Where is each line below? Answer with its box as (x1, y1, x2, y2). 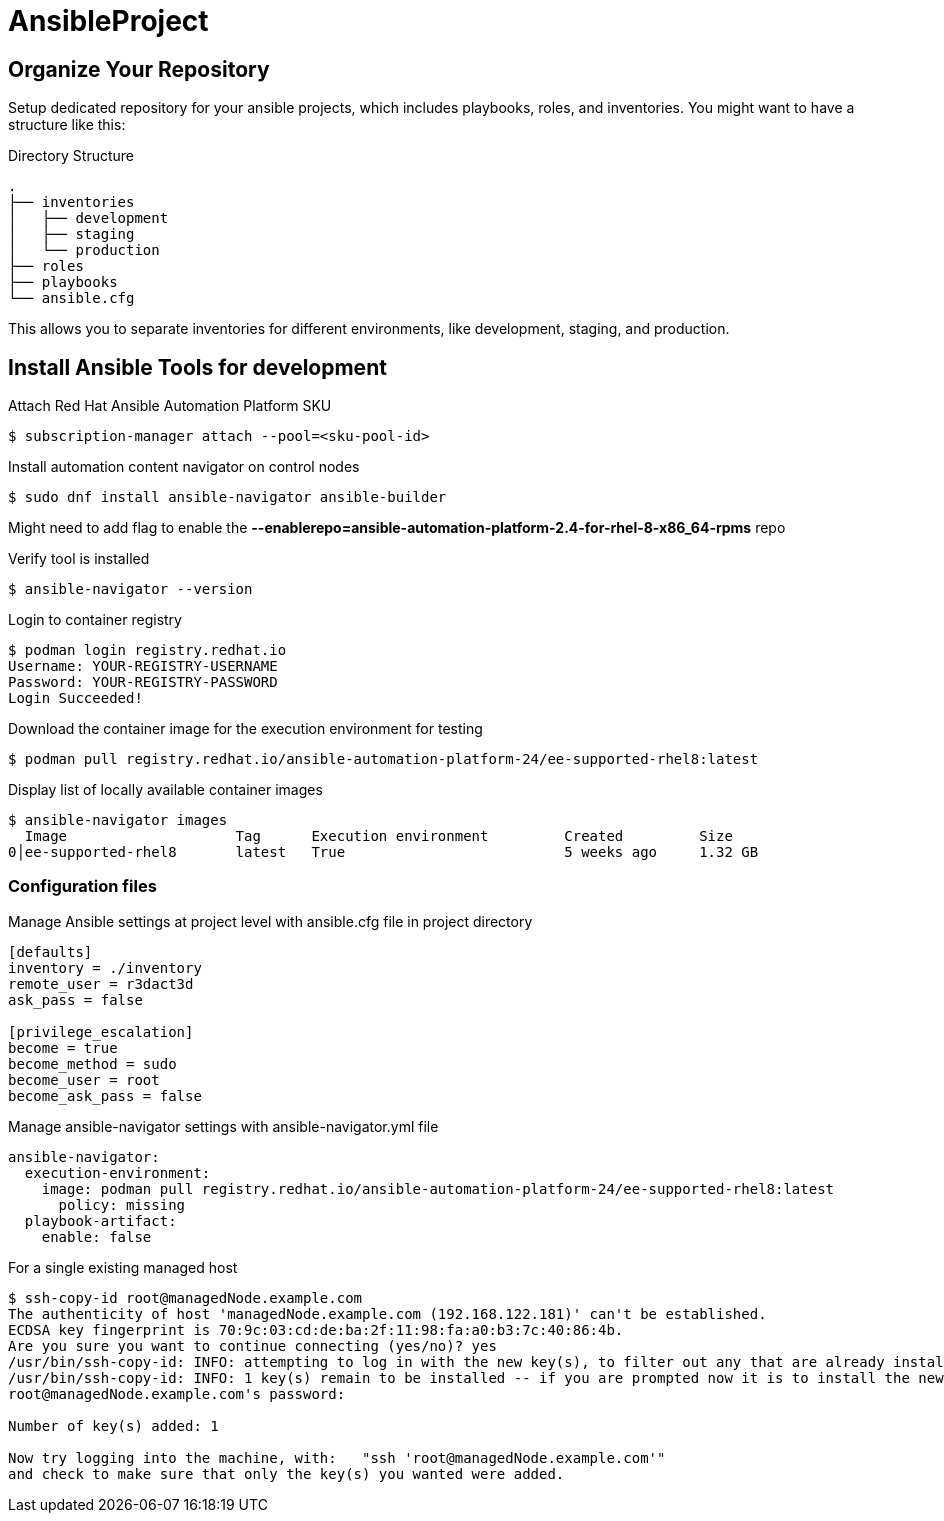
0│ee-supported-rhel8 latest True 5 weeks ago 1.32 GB (8, 844, 759, 861)
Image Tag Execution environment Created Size (24, 828, 733, 845)
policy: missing (58, 1196, 186, 1213)
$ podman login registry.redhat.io (8, 642, 287, 659)
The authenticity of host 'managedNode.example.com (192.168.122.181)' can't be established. (8, 1305, 767, 1322)
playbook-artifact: (24, 1212, 177, 1229)
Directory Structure (8, 147, 134, 165)
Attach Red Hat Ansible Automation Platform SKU (8, 397, 332, 415)
